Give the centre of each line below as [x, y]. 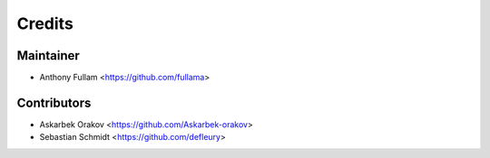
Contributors [54, 102]
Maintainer [49, 56]
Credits [45, 23]
